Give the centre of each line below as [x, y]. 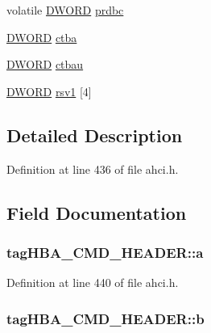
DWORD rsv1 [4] [49, 91]
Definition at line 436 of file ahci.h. [93, 169]
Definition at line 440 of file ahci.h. [93, 282]
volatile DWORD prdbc [65, 10]
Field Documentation [97, 212]
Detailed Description [95, 135]
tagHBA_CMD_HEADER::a [105, 252]
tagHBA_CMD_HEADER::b [105, 318]
